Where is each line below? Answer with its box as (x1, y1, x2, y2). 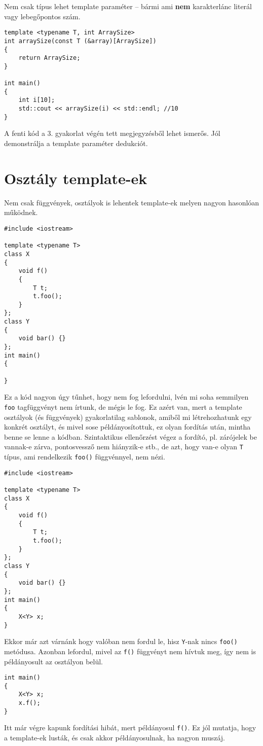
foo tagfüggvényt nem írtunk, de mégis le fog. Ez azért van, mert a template (4, 401, 242, 412)
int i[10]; (18, 96, 55, 104)
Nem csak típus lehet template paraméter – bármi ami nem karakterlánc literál (4, 1, 252, 11)
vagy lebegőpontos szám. (4, 11, 81, 21)
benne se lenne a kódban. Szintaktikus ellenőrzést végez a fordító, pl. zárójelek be (4, 431, 257, 442)
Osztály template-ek (4, 167, 147, 188)
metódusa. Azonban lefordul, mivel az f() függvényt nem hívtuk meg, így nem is (4, 646, 256, 656)
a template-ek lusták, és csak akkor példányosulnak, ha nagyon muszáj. (4, 732, 225, 743)
